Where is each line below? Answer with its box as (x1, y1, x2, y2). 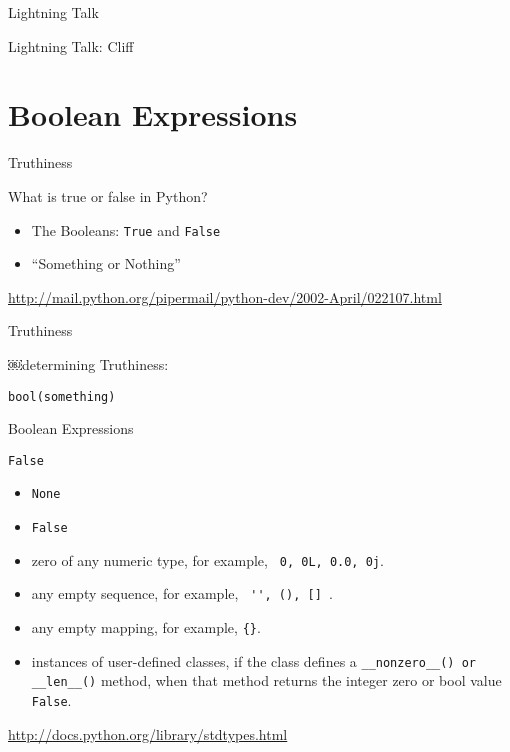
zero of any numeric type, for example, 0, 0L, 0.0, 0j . (31, 549, 384, 570)
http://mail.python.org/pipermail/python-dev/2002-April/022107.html (8, 286, 442, 307)
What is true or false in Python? (8, 185, 208, 206)
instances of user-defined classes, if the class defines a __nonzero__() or (31, 650, 477, 671)
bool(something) (8, 389, 116, 404)
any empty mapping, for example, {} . (31, 617, 261, 638)
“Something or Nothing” (31, 253, 181, 274)
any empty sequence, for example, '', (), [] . (31, 583, 333, 604)
